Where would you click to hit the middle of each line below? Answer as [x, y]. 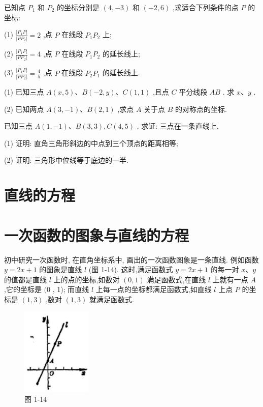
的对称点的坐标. [201, 109]
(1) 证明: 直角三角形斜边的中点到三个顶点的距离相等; [91, 143]
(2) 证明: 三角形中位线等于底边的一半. [66, 160]
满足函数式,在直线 [176, 279]
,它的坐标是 [23, 289]
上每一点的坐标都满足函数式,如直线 [154, 289]
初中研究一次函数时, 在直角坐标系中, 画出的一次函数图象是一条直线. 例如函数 [131, 259]
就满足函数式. [111, 299]
